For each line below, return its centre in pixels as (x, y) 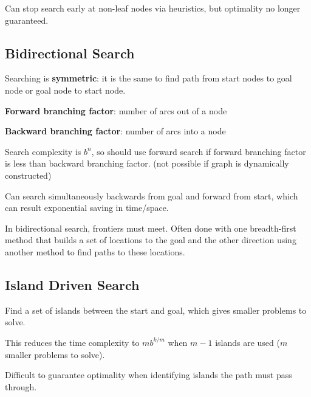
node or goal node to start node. (65, 90)
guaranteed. (27, 20)
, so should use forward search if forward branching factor (199, 151)
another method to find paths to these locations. (95, 251)
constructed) (28, 175)
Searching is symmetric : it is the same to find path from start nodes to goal (149, 78)
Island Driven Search (72, 284)
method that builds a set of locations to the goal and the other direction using (151, 240)
